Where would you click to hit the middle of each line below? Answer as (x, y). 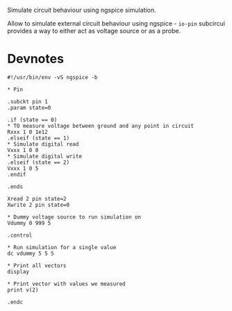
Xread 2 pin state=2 (37, 199)
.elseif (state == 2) (39, 162)
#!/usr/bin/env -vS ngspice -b (52, 77)
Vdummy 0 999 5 (29, 223)
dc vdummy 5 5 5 (31, 253)
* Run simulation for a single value (62, 247)
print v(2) (23, 290)
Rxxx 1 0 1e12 (28, 132)
